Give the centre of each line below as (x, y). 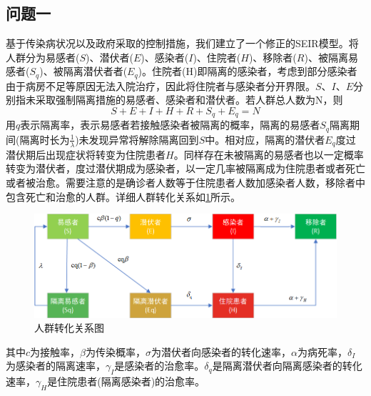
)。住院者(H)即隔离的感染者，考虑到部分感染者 (248, 71)
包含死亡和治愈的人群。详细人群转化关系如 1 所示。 (123, 196)
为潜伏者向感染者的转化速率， (221, 351)
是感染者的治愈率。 (159, 366)
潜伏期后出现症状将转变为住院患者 (86, 154)
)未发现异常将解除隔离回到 (137, 139)
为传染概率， (116, 351)
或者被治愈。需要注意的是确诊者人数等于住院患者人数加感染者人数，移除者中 (185, 182)
